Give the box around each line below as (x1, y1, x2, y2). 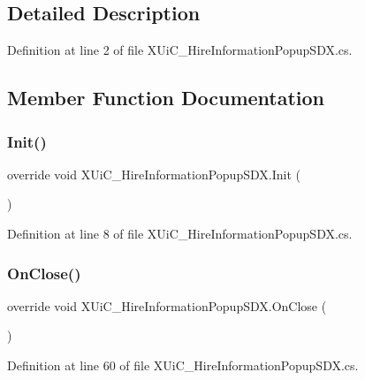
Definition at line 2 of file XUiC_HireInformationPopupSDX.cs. (7, 41, 353, 59)
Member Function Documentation (7, 84, 325, 111)
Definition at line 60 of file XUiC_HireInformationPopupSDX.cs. (7, 355, 359, 374)
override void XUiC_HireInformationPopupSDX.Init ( (7, 164, 300, 183)
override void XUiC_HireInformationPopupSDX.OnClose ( (7, 296, 327, 315)
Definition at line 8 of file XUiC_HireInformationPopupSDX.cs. (7, 224, 353, 242)
